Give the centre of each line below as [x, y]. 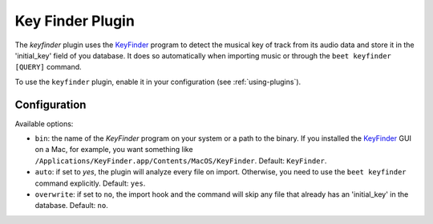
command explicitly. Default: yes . [90, 183]
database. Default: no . [71, 206]
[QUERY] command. [48, 67]
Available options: [44, 123]
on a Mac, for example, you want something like [114, 150]
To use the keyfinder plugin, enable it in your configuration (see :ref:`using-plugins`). [158, 82]
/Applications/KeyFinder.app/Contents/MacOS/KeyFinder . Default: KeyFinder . [181, 161]
